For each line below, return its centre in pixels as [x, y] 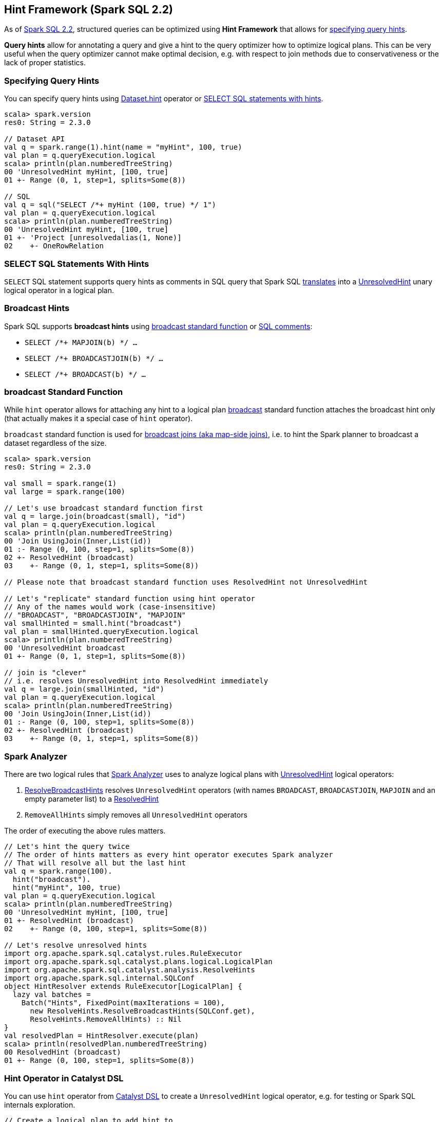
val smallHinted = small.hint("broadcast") [93, 623]
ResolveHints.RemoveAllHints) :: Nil [106, 1019]
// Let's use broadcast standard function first [104, 508]
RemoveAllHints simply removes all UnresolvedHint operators [136, 815]
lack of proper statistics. [45, 63]
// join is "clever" [45, 673]
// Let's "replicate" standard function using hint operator [130, 599]
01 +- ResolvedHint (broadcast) [69, 921]
